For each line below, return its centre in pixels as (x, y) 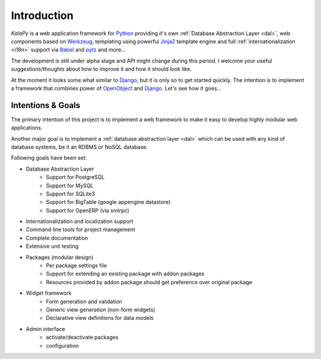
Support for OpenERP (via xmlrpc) (88, 210)
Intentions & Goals (45, 105)
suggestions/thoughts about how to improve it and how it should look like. (101, 69)
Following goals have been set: (49, 158)
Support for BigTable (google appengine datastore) (108, 202)
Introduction (42, 15)
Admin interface (45, 329)
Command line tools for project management (81, 229)
